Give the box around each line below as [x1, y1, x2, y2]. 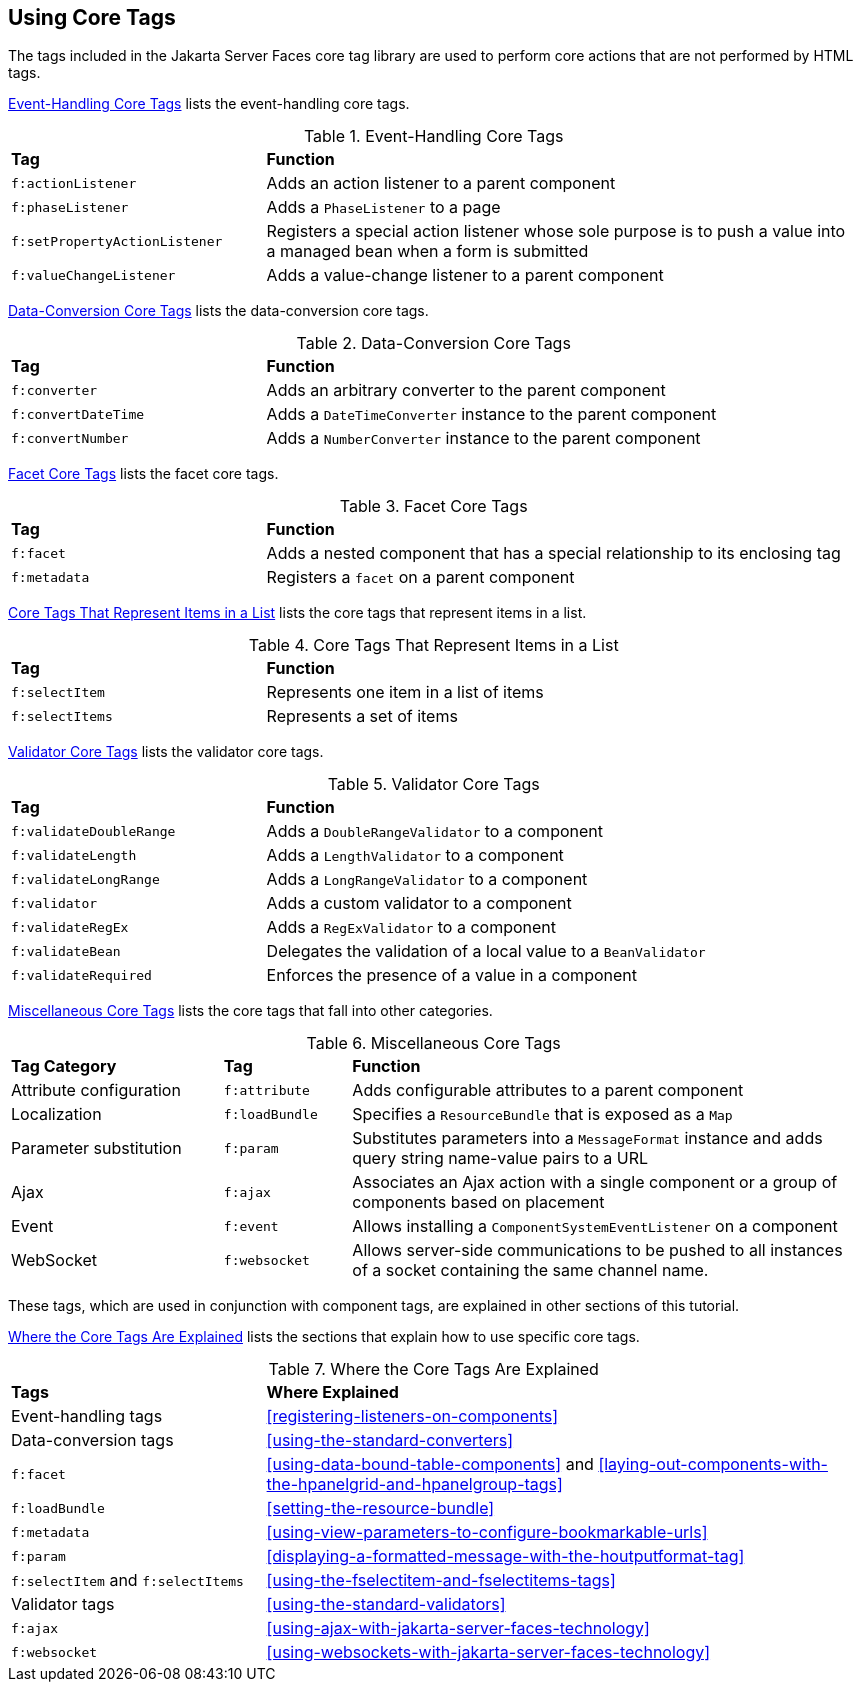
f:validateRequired [11, 967, 152, 983]
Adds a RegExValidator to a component [266, 917, 557, 938]
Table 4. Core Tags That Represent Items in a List [248, 635, 619, 656]
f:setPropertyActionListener [11, 233, 223, 249]
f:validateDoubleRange [11, 823, 176, 839]
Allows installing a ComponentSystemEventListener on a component [352, 1216, 838, 1237]
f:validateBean [11, 943, 121, 959]
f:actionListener [11, 175, 137, 191]
